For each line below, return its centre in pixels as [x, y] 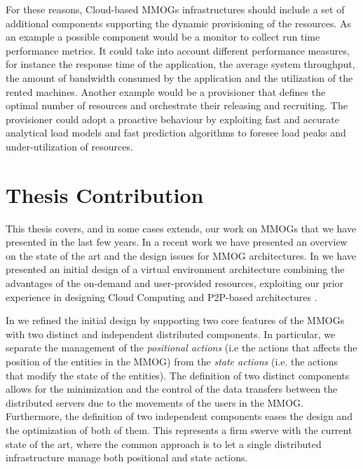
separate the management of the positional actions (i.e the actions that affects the [181, 348]
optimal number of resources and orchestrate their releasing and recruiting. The [177, 105]
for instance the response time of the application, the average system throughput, [180, 64]
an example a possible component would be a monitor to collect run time [163, 37]
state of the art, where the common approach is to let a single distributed [164, 443]
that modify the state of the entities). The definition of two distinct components [178, 375]
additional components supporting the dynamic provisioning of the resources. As [178, 23]
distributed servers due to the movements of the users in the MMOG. [155, 402]
